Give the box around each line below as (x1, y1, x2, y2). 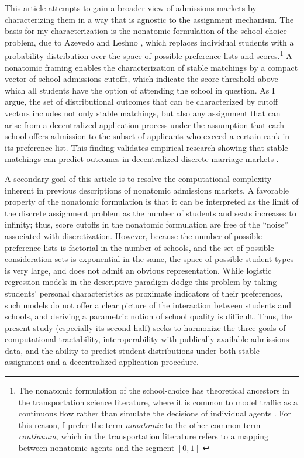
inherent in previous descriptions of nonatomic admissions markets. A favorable (5, 184, 289, 196)
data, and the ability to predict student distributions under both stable (5, 344, 260, 356)
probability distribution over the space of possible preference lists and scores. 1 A (5, 48, 292, 62)
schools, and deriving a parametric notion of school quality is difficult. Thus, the (5, 310, 293, 322)
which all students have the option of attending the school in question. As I (5, 84, 275, 96)
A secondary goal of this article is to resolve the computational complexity (5, 172, 272, 184)
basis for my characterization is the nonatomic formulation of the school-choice (5, 25, 287, 37)
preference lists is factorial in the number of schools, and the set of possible (5, 241, 274, 253)
